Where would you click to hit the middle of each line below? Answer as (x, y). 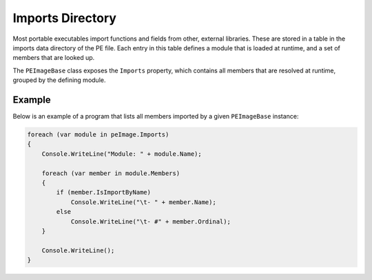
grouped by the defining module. (59, 80)
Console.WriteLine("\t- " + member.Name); (143, 202)
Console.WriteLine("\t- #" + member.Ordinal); (151, 221)
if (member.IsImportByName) (104, 192)
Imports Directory (65, 18)
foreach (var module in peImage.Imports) (98, 134)
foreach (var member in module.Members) (111, 173)
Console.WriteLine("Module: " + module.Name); (122, 154)
